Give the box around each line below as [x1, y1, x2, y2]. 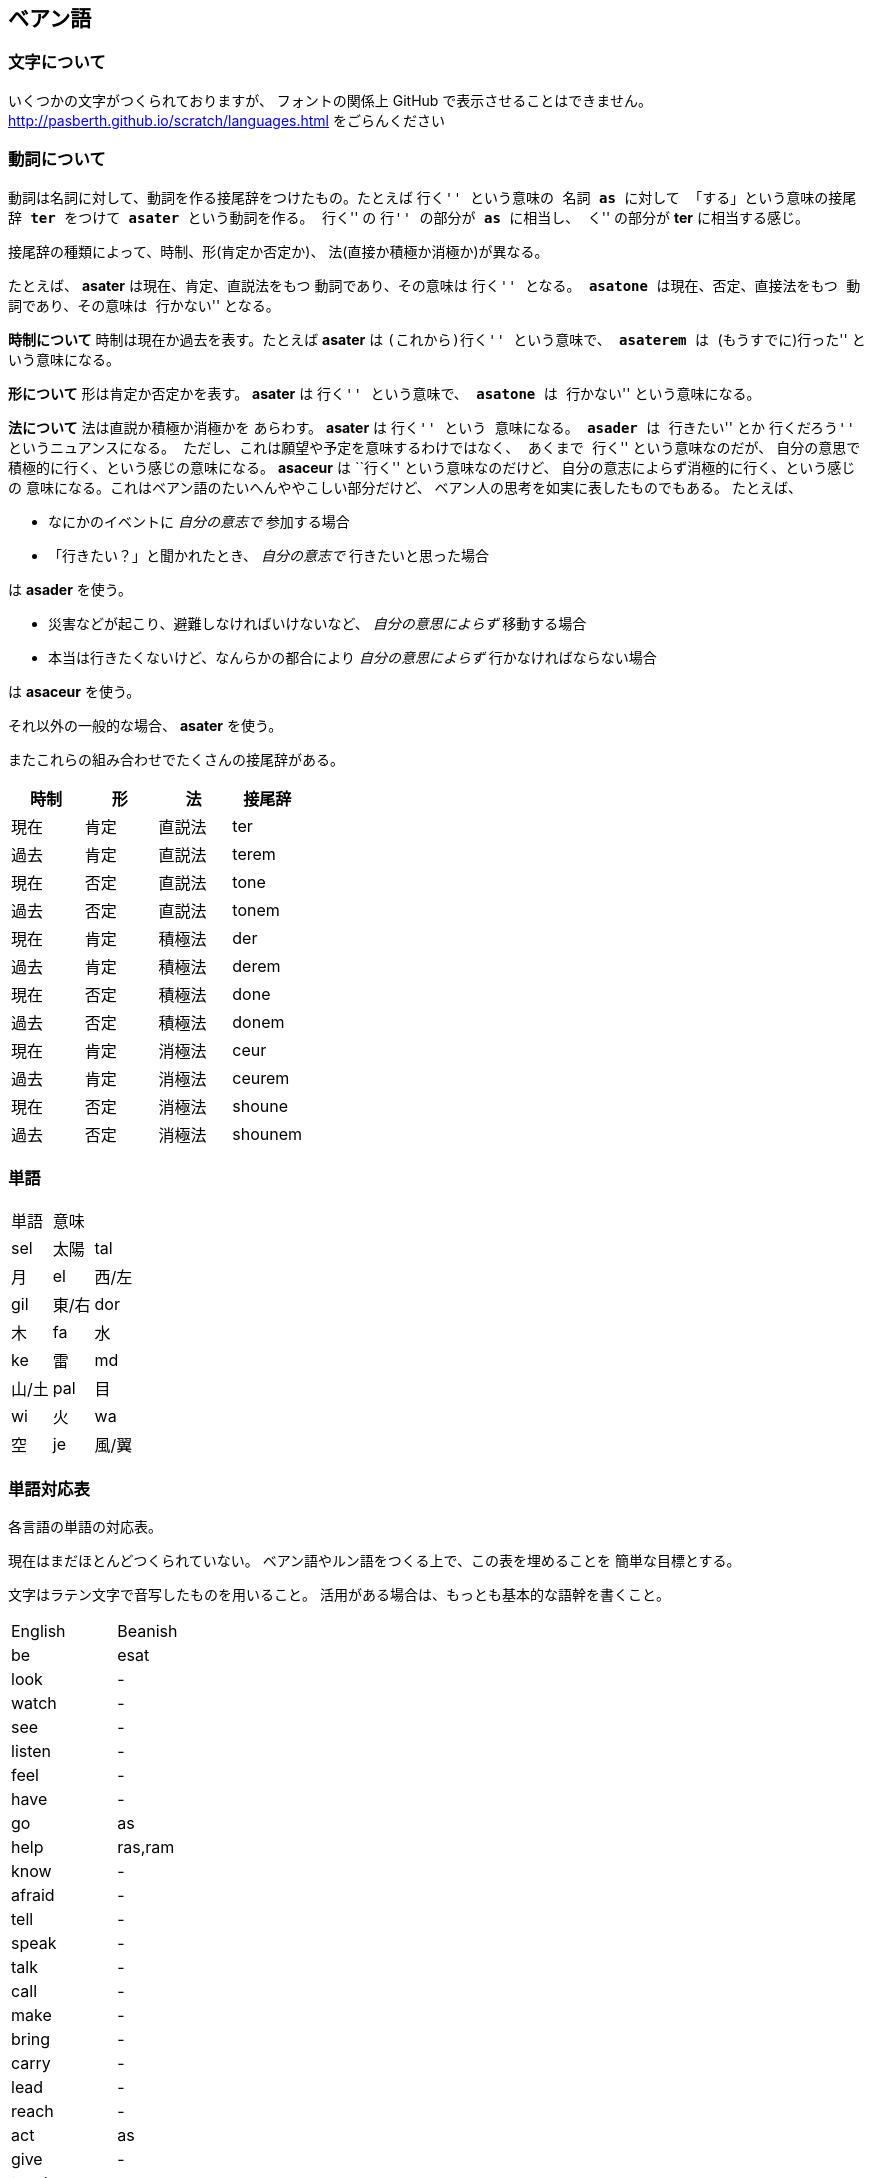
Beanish [117, 1621, 178, 1642]
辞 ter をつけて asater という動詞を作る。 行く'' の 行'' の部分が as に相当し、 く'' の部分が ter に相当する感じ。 [8, 208, 809, 226]
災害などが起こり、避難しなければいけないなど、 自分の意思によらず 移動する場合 [48, 614, 587, 632]
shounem [232, 1123, 303, 1144]
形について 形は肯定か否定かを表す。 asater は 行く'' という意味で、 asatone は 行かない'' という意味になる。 [8, 384, 761, 402]
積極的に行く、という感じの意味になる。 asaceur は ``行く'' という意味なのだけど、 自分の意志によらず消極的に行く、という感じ [8, 458, 856, 476]
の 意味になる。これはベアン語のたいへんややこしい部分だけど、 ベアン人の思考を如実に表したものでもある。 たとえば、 [8, 478, 802, 496]
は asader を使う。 [8, 580, 133, 598]
